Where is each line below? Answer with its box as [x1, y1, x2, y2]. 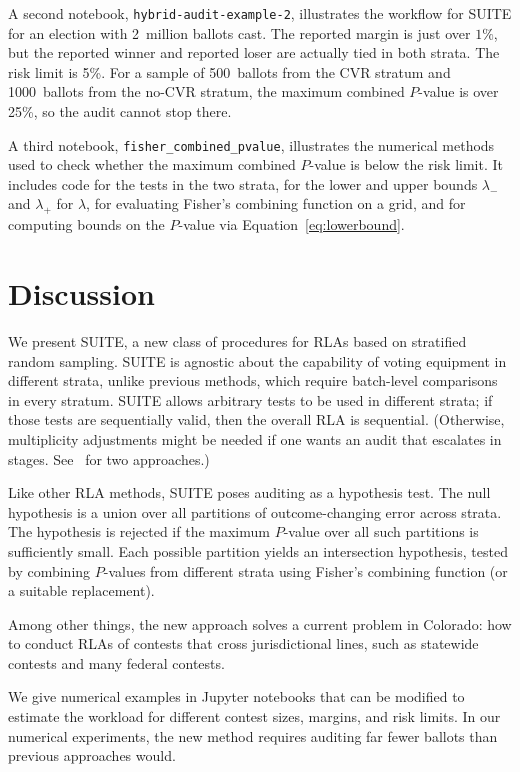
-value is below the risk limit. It [309, 154, 503, 175]
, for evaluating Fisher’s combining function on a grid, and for [86, 193, 466, 214]
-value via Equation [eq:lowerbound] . [178, 214, 405, 235]
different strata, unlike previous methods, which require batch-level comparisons [8, 370, 498, 391]
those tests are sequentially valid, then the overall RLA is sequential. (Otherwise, [8, 409, 505, 430]
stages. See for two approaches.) [8, 448, 210, 469]
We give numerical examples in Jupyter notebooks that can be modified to [8, 686, 465, 707]
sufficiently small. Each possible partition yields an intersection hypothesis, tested [8, 540, 508, 561]
